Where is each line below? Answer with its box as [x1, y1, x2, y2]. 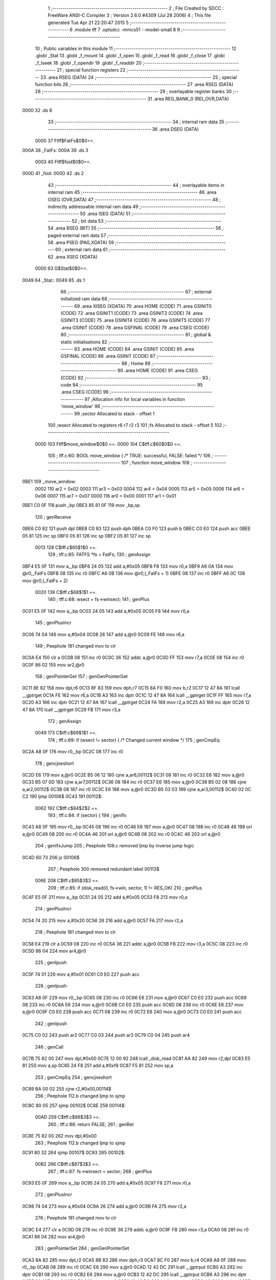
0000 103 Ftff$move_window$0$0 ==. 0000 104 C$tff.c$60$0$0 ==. [35, 441, 181, 447]
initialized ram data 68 [60, 296, 107, 302]
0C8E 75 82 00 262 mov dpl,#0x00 [22, 1133, 97, 1139]
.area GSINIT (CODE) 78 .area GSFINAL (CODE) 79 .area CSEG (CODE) [60, 324, 210, 330]
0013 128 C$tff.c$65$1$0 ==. [35, 544, 97, 550]
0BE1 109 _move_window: [22, 479, 76, 485]
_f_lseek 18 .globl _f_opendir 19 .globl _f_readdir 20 [35, 59, 142, 66]
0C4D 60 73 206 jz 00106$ [22, 854, 80, 860]
